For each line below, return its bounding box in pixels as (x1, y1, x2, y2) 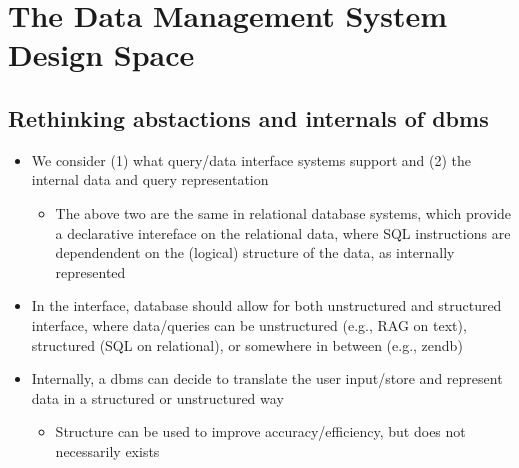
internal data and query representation (31, 169, 269, 190)
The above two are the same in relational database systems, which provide (55, 202, 512, 223)
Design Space (8, 34, 195, 75)
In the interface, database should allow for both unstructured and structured (31, 295, 502, 316)
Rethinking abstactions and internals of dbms (8, 102, 489, 133)
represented (55, 261, 126, 282)
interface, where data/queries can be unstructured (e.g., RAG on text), (31, 314, 467, 335)
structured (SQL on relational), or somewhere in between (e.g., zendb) (31, 334, 463, 355)
